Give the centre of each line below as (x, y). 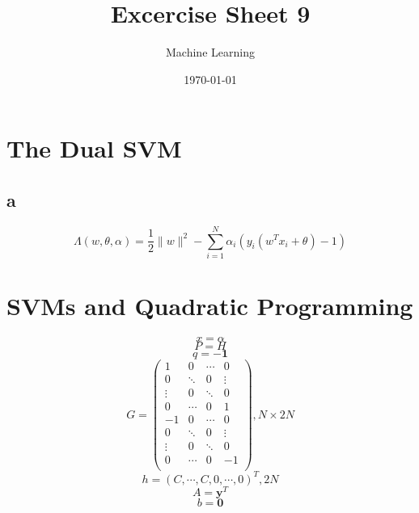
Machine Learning (210, 52)
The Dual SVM (94, 148)
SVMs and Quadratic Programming (210, 306)
